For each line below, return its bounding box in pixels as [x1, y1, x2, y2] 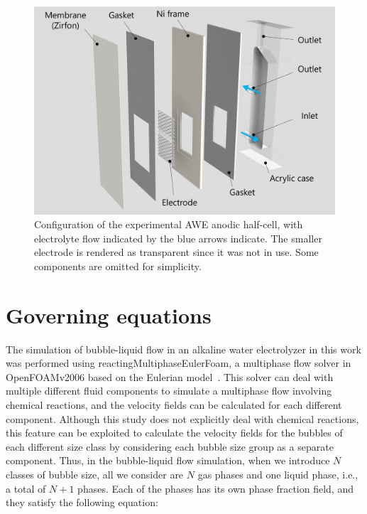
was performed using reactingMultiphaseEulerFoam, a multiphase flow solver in [6, 355, 351, 370]
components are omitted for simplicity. [34, 258, 202, 273]
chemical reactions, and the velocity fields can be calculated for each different [6, 397, 342, 412]
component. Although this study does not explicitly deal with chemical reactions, [6, 411, 359, 426]
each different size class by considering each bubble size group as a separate [6, 439, 334, 454]
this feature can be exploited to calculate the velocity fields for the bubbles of [6, 425, 343, 440]
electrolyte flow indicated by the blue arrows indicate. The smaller [34, 230, 322, 245]
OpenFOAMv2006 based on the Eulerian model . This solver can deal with [6, 369, 334, 384]
